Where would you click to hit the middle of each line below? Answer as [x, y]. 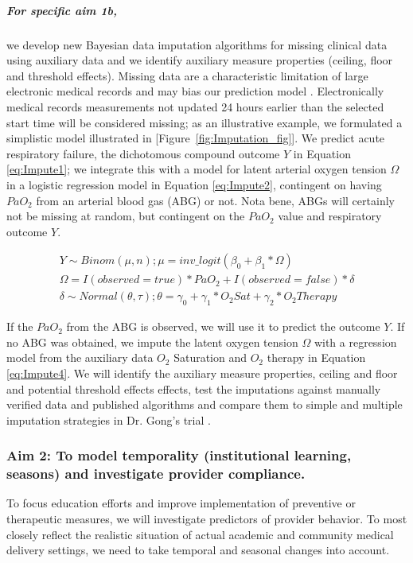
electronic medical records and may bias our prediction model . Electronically [195, 91]
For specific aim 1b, [62, 10]
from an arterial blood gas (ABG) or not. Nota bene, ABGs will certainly [215, 200]
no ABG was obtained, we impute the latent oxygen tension [152, 342]
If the [20, 326]
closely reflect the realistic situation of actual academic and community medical [200, 534]
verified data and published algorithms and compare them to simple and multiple [205, 404]
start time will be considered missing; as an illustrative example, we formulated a [205, 122]
